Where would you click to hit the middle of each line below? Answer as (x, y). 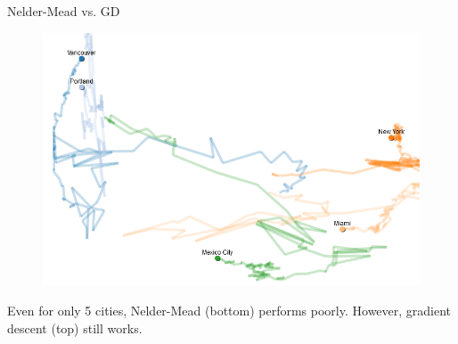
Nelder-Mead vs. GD (64, 11)
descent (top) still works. (75, 328)
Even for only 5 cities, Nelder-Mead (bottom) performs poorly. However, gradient (229, 311)
